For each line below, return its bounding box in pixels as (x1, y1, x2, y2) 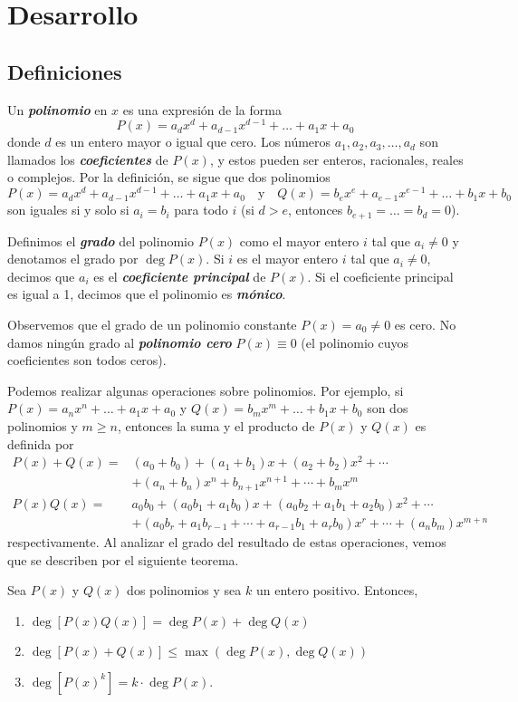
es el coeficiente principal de (93, 266, 266, 285)
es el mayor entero (236, 249, 339, 268)
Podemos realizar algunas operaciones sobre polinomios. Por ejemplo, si (7, 380, 404, 399)
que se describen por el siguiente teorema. (7, 550, 239, 569)
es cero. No (394, 314, 456, 333)
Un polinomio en (7, 100, 108, 119)
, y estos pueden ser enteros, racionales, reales (209, 149, 464, 168)
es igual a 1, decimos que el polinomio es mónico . (7, 284, 286, 303)
